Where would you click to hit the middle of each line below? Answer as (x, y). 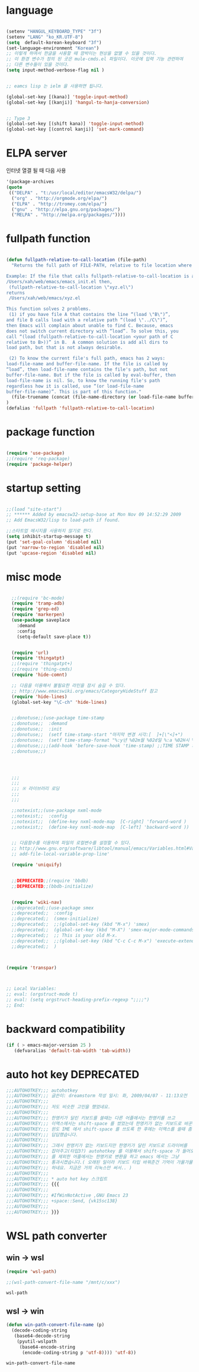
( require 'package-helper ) (39, 464)
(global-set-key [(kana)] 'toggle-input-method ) (67, 97)
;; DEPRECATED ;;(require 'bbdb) (50, 881)
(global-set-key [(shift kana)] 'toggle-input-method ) (75, 124)
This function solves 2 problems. (49, 309)
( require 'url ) (30, 653)
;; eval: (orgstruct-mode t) (42, 994)
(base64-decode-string (42, 1336)
